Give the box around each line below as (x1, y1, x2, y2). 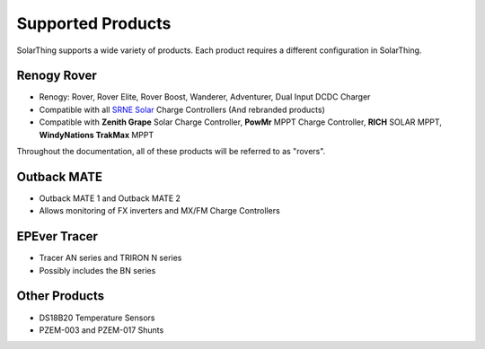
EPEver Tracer (16, 229, 99, 244)
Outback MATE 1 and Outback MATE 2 (39, 193, 181, 204)
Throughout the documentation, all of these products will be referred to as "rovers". (16, 146, 326, 157)
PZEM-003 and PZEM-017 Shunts (39, 324, 164, 336)
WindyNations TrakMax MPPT (39, 129, 154, 140)
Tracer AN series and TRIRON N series (39, 252, 182, 264)
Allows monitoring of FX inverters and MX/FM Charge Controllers (39, 205, 280, 216)
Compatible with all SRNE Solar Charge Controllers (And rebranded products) (39, 104, 325, 115)
